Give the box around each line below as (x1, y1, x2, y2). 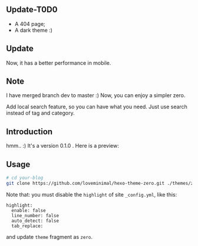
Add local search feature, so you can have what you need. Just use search (6, 103, 187, 111)
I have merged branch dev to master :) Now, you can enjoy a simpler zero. (6, 92, 186, 99)
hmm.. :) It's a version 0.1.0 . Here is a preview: (6, 142, 119, 149)
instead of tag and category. (6, 109, 75, 117)
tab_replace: (11, 223, 44, 229)
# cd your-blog (6, 175, 44, 181)
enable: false (11, 207, 46, 214)
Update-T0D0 (6, 5, 58, 15)
